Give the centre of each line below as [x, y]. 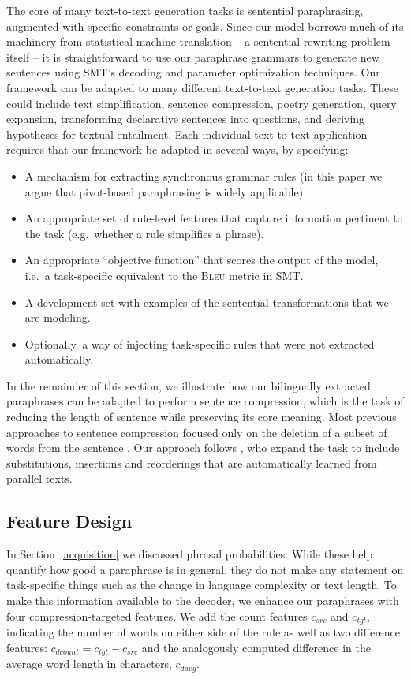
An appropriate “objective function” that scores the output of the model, [202, 260]
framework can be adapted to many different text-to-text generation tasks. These [202, 87]
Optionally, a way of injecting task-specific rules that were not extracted [200, 343]
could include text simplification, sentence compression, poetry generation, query [202, 103]
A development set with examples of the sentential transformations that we [207, 302]
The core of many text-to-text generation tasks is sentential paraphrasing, [185, 10]
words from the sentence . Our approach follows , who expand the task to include [203, 448]
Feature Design [69, 521]
